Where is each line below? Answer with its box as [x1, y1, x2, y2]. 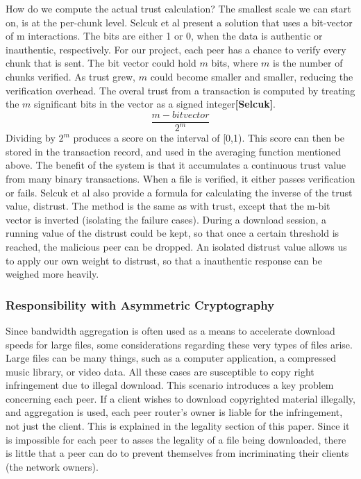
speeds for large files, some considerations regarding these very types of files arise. [6, 337, 353, 351]
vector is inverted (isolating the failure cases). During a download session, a [6, 212, 327, 226]
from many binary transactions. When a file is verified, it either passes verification [6, 171, 355, 185]
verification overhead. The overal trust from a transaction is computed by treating [6, 83, 355, 97]
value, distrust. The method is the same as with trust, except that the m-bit [6, 199, 330, 213]
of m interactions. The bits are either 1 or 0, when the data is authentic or [6, 28, 323, 43]
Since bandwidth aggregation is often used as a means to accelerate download [6, 323, 335, 337]
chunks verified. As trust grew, [6, 69, 136, 83]
